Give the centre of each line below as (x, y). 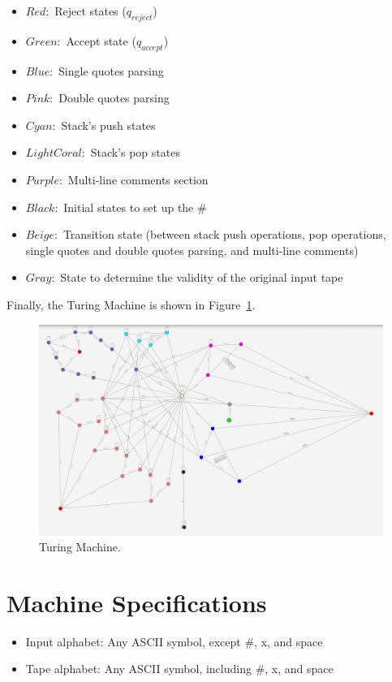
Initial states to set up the (129, 207)
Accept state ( (101, 40)
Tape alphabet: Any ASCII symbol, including (138, 669)
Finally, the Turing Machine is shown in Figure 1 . (131, 304)
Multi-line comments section (138, 179)
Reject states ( (90, 11)
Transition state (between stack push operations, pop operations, (224, 234)
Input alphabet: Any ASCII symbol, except (133, 641)
